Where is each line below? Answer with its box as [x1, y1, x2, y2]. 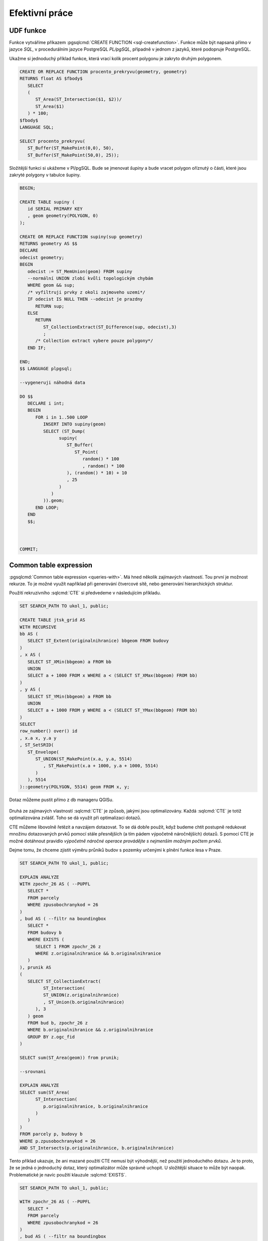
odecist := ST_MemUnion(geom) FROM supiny [27, 269, 133, 274]
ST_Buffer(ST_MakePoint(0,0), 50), [27, 145, 114, 151]
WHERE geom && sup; [27, 282, 75, 288]
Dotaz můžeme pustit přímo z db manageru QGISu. [9, 797, 114, 803]
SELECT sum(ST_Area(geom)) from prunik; [19, 1055, 119, 1060]
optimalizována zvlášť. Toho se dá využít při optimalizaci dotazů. [9, 815, 141, 821]
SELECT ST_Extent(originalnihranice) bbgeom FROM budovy [27, 638, 169, 644]
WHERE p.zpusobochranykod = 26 [19, 1138, 96, 1144]
